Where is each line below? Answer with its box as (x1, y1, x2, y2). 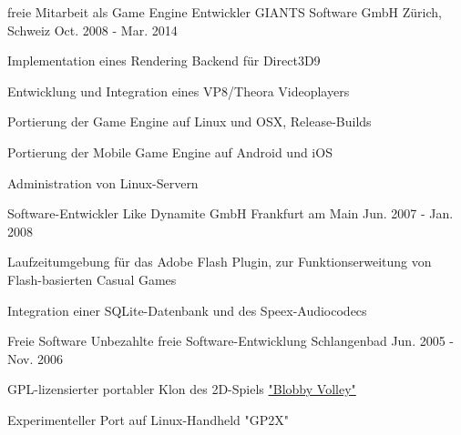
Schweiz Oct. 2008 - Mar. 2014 (7, 20, 178, 39)
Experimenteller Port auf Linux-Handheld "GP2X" (7, 410, 290, 429)
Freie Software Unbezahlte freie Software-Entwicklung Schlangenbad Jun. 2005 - (7, 331, 455, 350)
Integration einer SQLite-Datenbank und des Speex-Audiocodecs (7, 300, 367, 319)
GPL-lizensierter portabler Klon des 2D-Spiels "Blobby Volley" (7, 379, 356, 399)
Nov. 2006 (7, 349, 64, 368)
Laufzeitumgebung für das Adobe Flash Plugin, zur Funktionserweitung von (7, 252, 432, 271)
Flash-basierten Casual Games (7, 269, 177, 288)
